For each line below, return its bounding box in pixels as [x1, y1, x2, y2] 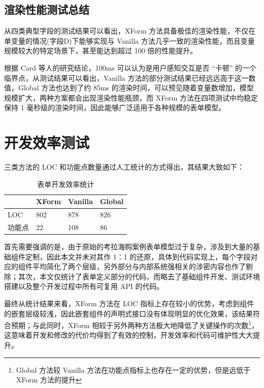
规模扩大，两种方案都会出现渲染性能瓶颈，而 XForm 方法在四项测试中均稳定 [4, 92, 258, 103]
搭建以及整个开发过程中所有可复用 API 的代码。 [4, 281, 164, 292]
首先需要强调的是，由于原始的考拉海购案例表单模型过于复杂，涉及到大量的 [4, 241, 253, 252]
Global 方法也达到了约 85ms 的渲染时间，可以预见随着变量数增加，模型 [18, 82, 254, 93]
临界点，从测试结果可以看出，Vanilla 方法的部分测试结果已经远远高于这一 [4, 72, 249, 83]
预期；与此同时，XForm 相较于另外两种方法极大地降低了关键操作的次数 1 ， [11, 318, 259, 330]
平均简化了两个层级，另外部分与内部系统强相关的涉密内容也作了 [32, 261, 246, 272]
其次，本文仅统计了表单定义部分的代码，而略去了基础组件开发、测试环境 [18, 271, 260, 281]
